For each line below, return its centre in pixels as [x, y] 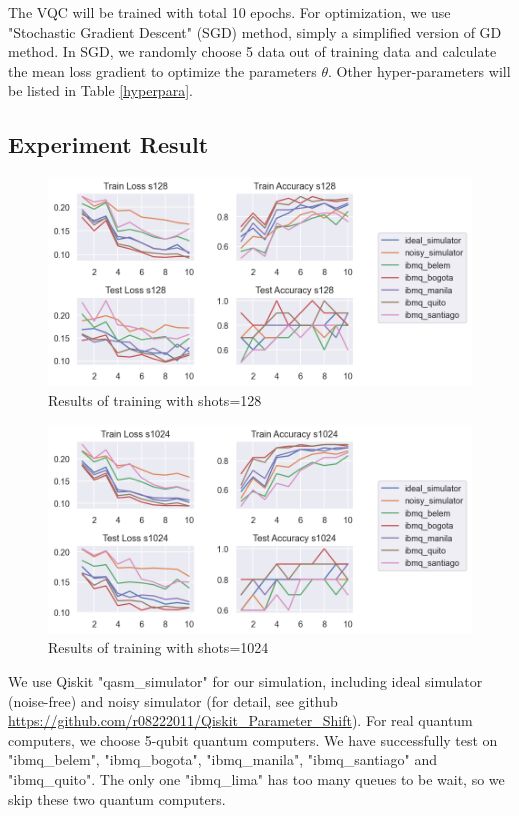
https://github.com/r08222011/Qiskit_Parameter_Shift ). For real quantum [240, 720]
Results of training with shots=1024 [158, 647]
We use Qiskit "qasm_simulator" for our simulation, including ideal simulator [245, 681]
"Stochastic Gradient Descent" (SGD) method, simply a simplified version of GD [255, 31]
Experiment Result [108, 144]
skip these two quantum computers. [117, 798]
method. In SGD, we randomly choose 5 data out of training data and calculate [252, 51]
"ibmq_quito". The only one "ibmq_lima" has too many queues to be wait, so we [256, 779]
